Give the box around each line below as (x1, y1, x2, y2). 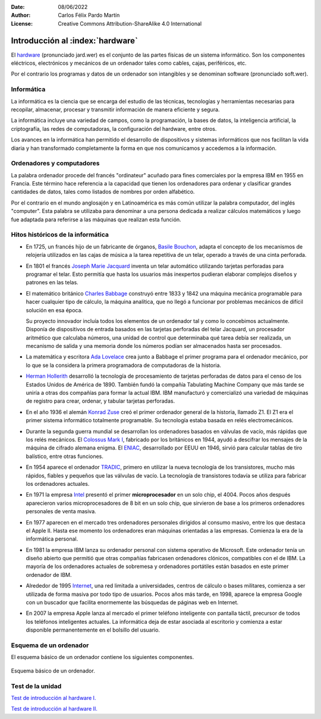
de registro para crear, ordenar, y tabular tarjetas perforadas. (26, 397, 175, 404)
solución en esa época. (26, 306, 83, 313)
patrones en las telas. (26, 279, 78, 286)
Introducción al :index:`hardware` (11, 36, 138, 46)
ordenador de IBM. (26, 571, 72, 578)
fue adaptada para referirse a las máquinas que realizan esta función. (11, 216, 181, 223)
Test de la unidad (11, 682, 62, 690)
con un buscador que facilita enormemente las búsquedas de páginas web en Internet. (26, 599, 239, 606)
